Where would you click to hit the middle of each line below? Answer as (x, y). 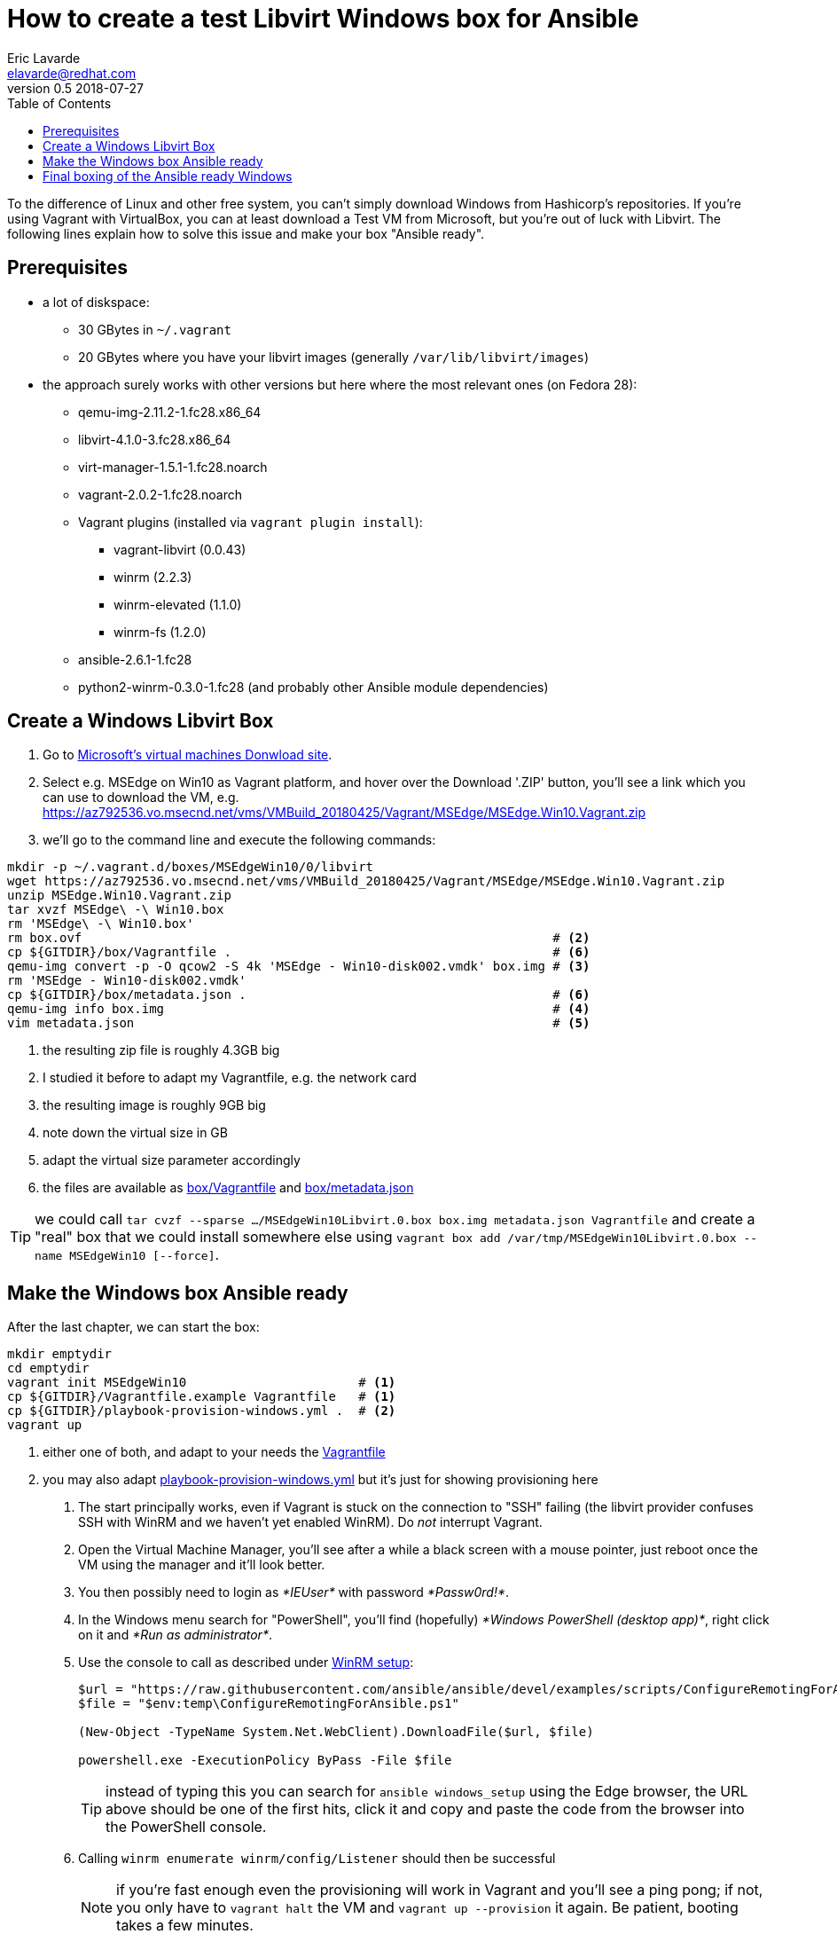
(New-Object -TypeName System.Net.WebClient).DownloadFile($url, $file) (336, 1732)
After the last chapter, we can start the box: (133, 1327)
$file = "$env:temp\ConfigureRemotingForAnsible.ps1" (269, 1704)
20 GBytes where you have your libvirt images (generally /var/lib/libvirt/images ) (334, 357)
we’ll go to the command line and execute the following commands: (239, 840)
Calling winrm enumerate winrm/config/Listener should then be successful (317, 1859)
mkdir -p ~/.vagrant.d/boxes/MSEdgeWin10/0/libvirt (191, 867)
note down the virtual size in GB (135, 1133)
